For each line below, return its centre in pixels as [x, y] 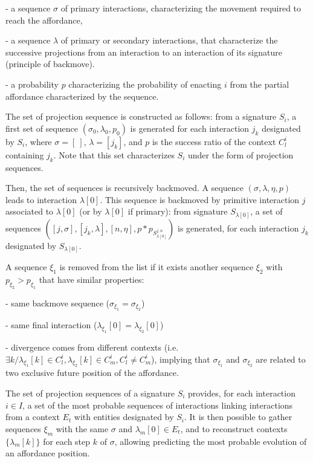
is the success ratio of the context [214, 141]
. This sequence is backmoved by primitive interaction [200, 199]
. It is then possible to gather [238, 417]
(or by [91, 211]
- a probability [32, 84]
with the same [82, 428]
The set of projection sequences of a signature [90, 393]
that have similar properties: [92, 280]
